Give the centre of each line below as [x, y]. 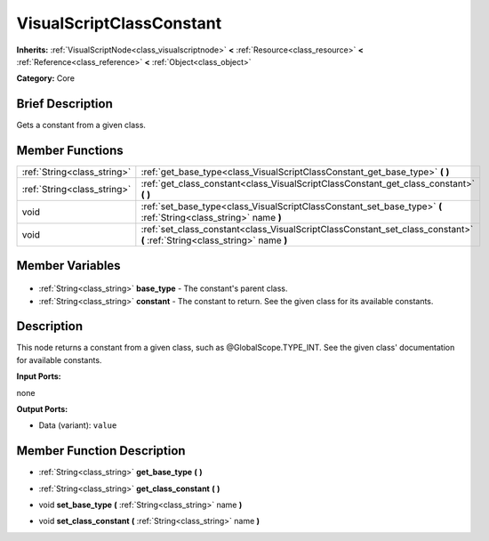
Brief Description [64, 104]
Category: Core [46, 78]
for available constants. [59, 359]
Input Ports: [39, 376]
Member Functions [70, 151]
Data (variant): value [78, 425]
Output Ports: [42, 409]
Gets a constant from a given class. [81, 125]
